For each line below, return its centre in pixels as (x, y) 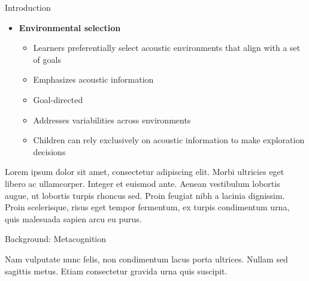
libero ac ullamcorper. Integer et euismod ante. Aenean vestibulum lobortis (143, 183)
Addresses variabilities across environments (112, 120)
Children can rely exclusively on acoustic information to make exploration (169, 140)
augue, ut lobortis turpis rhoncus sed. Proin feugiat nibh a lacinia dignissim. (145, 195)
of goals (47, 59)
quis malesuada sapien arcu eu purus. (73, 218)
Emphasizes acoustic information (93, 79)
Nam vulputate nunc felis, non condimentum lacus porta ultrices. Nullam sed (146, 259)
